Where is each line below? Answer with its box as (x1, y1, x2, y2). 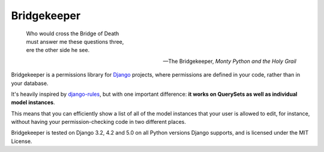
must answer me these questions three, (26, 38, 124, 45)
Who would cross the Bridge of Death (26, 30, 119, 37)
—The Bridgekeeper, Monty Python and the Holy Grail (163, 57, 296, 65)
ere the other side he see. (26, 47, 90, 54)
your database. (11, 80, 49, 87)
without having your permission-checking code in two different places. (11, 118, 186, 126)
